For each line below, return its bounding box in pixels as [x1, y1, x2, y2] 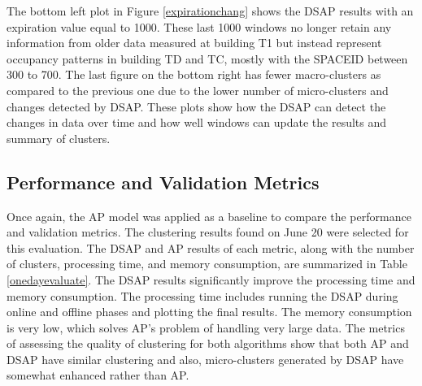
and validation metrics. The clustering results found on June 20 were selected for [7, 223, 409, 241]
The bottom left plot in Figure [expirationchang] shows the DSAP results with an [7, 2, 414, 19]
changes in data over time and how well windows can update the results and [7, 114, 387, 131]
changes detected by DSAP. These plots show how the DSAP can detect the [7, 98, 386, 115]
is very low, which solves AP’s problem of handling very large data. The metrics [7, 319, 405, 336]
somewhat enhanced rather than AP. [7, 366, 189, 384]
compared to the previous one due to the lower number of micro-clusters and [7, 81, 389, 98]
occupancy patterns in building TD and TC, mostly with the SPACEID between [7, 50, 408, 67]
